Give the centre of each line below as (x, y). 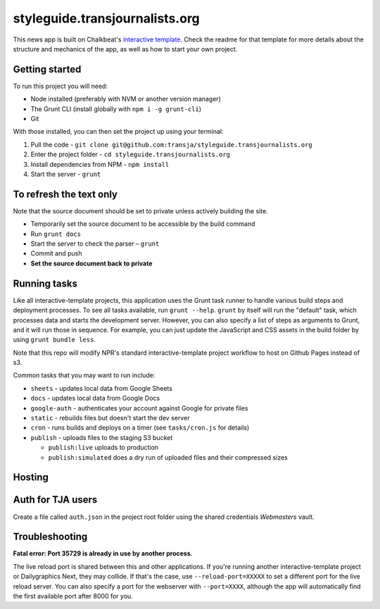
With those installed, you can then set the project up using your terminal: (118, 132)
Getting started (47, 69)
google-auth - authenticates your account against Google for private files (139, 408)
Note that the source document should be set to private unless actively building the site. (141, 211)
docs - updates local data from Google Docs (95, 398)
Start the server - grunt (66, 174)
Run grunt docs (56, 234)
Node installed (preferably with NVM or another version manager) (126, 99)
